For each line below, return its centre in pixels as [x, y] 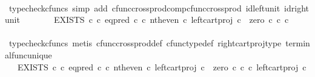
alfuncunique [28, 54]
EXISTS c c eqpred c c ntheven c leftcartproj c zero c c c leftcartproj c [162, 66]
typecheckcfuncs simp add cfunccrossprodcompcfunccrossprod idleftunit [144, 8]
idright [297, 8]
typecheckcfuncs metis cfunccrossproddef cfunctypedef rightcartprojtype [145, 43]
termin [298, 43]
